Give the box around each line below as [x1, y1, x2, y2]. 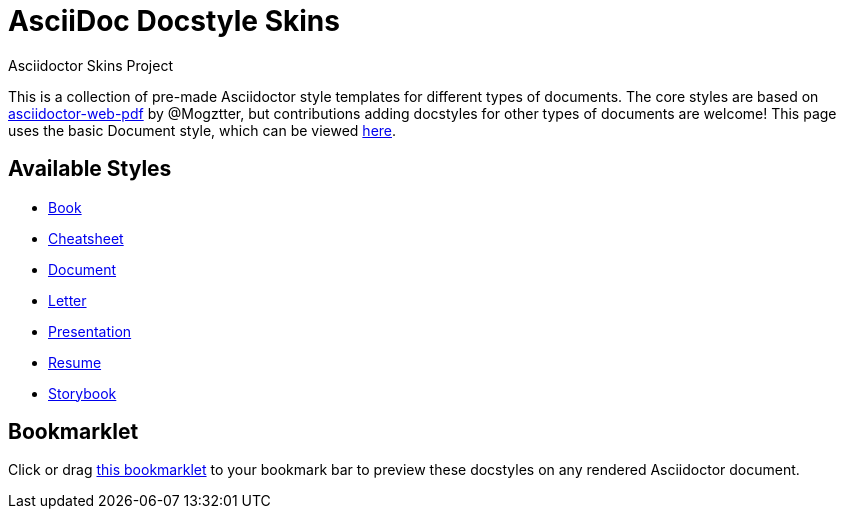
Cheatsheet [48, 229, 124, 247]
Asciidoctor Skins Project [8, 56, 173, 74]
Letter [48, 291, 87, 309]
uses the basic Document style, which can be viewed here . [8, 121, 397, 139]
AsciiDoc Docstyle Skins [8, 4, 340, 38]
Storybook [48, 384, 117, 402]
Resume [48, 353, 102, 371]
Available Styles [8, 156, 172, 182]
